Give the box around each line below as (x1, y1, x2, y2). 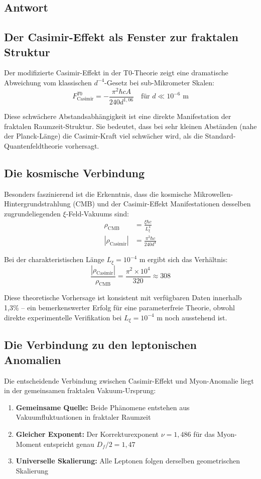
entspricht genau (44, 438, 94, 449)
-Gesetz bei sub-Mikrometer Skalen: (104, 77, 214, 87)
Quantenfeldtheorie (4, 140, 63, 151)
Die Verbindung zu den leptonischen (4, 337, 197, 352)
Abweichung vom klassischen (4, 77, 92, 87)
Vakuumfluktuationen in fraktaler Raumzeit (16, 412, 151, 422)
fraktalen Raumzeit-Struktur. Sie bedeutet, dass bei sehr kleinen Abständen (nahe (4, 121, 257, 131)
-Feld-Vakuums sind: (66, 208, 129, 218)
